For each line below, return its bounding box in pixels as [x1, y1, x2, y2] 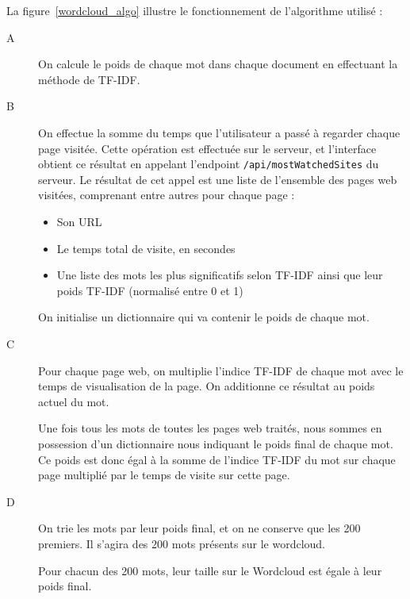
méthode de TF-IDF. [38, 71, 140, 87]
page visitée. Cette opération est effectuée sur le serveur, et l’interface [38, 140, 377, 156]
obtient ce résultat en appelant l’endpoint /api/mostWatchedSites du [38, 156, 379, 172]
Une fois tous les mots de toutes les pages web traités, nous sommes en [38, 420, 382, 436]
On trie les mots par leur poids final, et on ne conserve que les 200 [38, 520, 361, 536]
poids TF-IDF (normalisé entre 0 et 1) [56, 282, 243, 298]
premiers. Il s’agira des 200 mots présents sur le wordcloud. [38, 535, 326, 551]
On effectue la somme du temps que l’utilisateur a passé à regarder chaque [38, 124, 400, 140]
